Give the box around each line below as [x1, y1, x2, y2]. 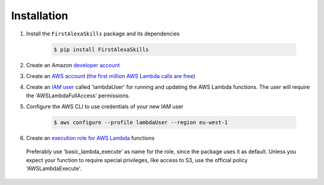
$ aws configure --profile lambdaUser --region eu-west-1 [53, 119, 228, 126]
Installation [11, 9, 68, 22]
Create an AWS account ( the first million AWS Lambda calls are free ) [26, 72, 196, 79]
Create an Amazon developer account [26, 61, 120, 68]
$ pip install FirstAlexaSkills [53, 46, 149, 53]
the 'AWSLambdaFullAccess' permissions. [26, 92, 130, 99]
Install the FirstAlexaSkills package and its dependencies [26, 30, 180, 37]
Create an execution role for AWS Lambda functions [26, 135, 155, 142]
